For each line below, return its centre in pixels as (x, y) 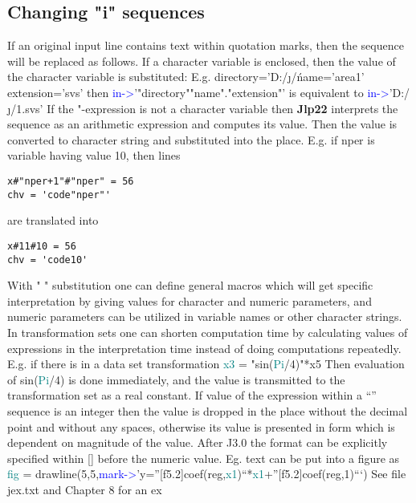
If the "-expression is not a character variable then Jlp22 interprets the (222, 108)
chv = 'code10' (48, 260)
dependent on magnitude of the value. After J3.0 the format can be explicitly (198, 442)
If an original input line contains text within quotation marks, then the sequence (206, 45)
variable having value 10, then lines (94, 155)
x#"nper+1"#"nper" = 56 (71, 181)
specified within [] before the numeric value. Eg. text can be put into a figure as (204, 458)
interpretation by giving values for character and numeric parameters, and (190, 300)
